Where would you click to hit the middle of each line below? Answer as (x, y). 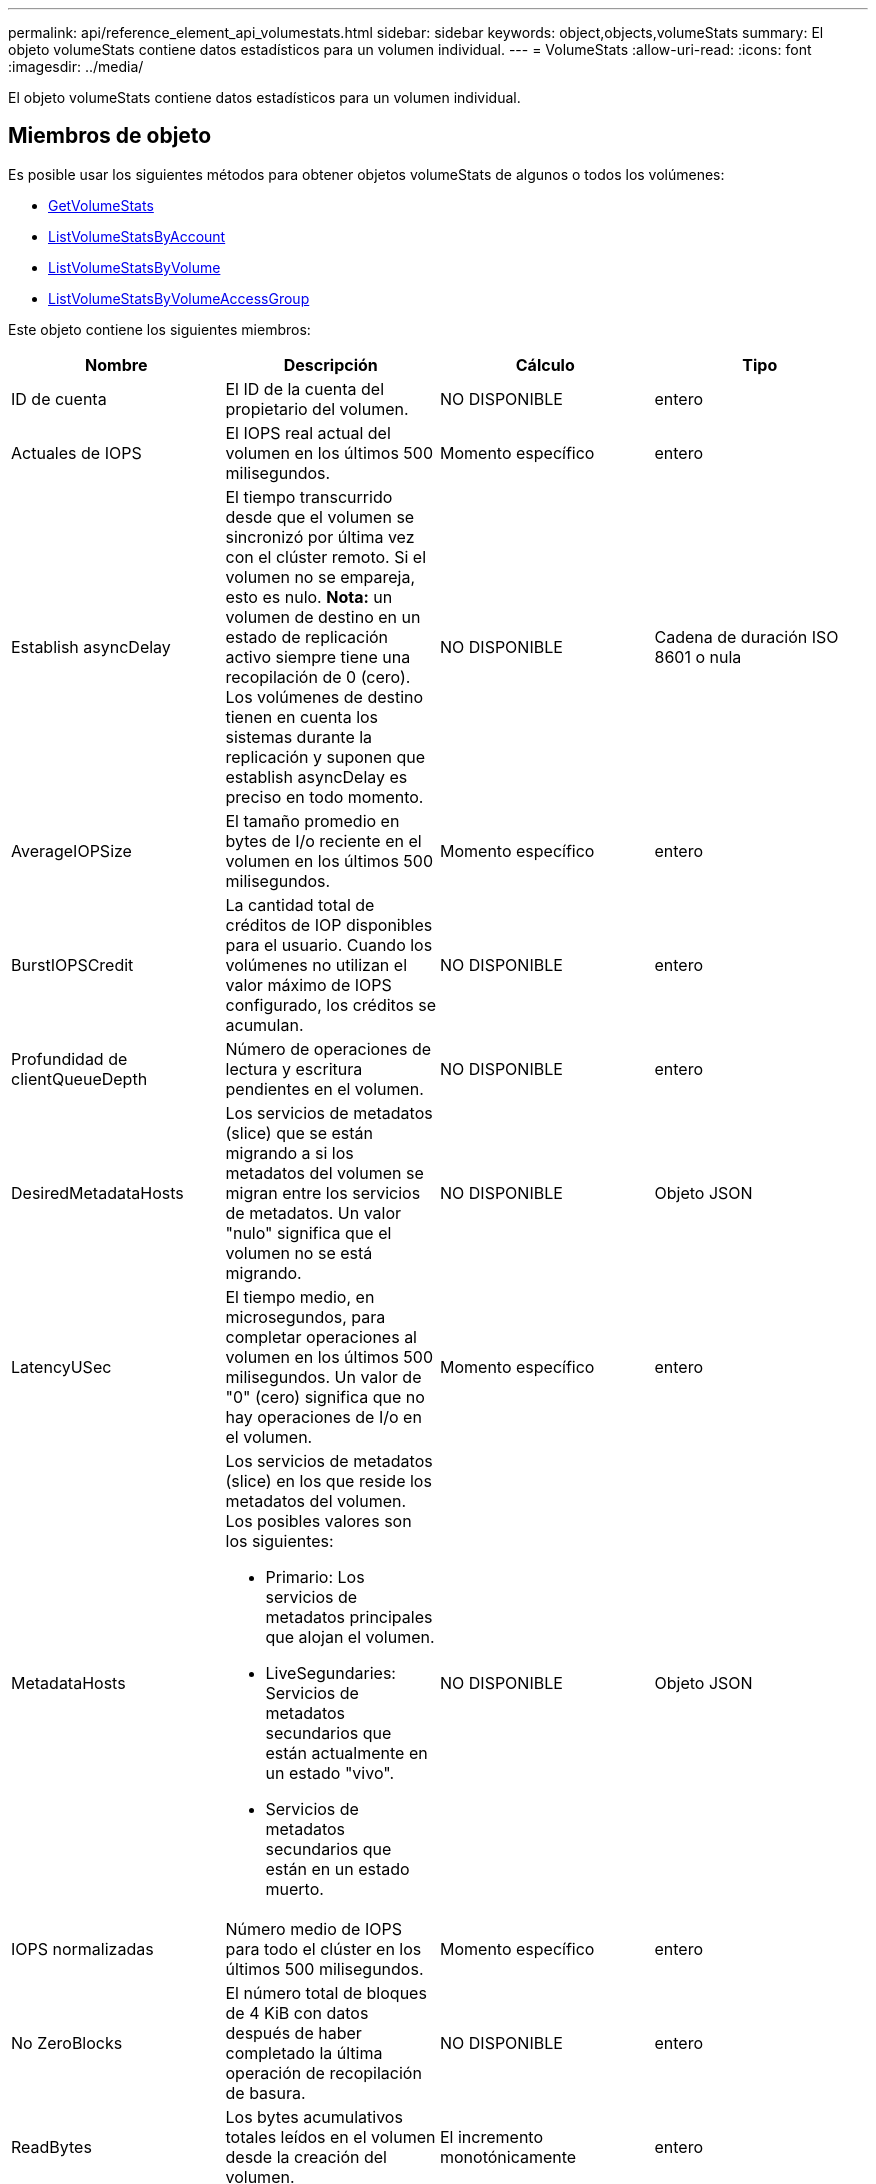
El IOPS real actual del (308, 432)
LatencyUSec (61, 1366)
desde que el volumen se (320, 516)
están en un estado (337, 1868)
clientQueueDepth (79, 1078)
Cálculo (545, 364)
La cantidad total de (300, 904)
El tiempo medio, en (300, 1296)
